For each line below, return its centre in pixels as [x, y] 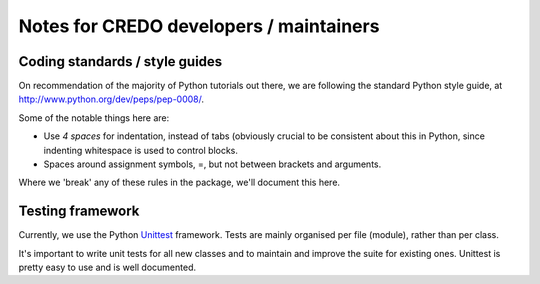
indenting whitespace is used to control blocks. [141, 150]
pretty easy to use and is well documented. [107, 267]
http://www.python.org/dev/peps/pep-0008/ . [111, 99]
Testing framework [79, 211]
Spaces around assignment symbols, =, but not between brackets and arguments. [212, 164]
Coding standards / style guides [120, 61]
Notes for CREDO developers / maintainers [199, 26]
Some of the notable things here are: [94, 117]
